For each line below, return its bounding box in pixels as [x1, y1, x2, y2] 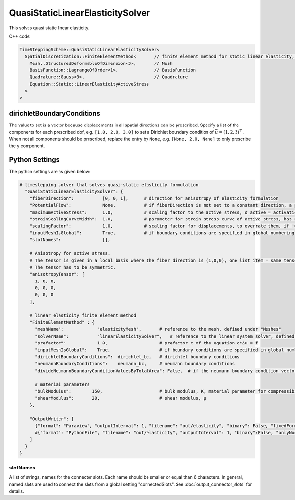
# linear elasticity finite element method [29, 312, 136, 318]
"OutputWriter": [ [29, 416, 74, 422]
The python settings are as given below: [9, 169, 90, 175]
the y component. [9, 143, 45, 149]
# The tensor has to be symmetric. [29, 264, 116, 270]
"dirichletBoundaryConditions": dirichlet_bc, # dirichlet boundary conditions [35, 354, 240, 359]
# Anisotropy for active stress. [29, 251, 111, 256]
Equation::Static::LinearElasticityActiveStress [29, 81, 149, 87]
